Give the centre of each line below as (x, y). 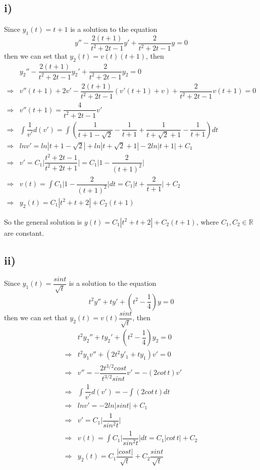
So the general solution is (43, 221)
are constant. (24, 232)
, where (207, 221)
